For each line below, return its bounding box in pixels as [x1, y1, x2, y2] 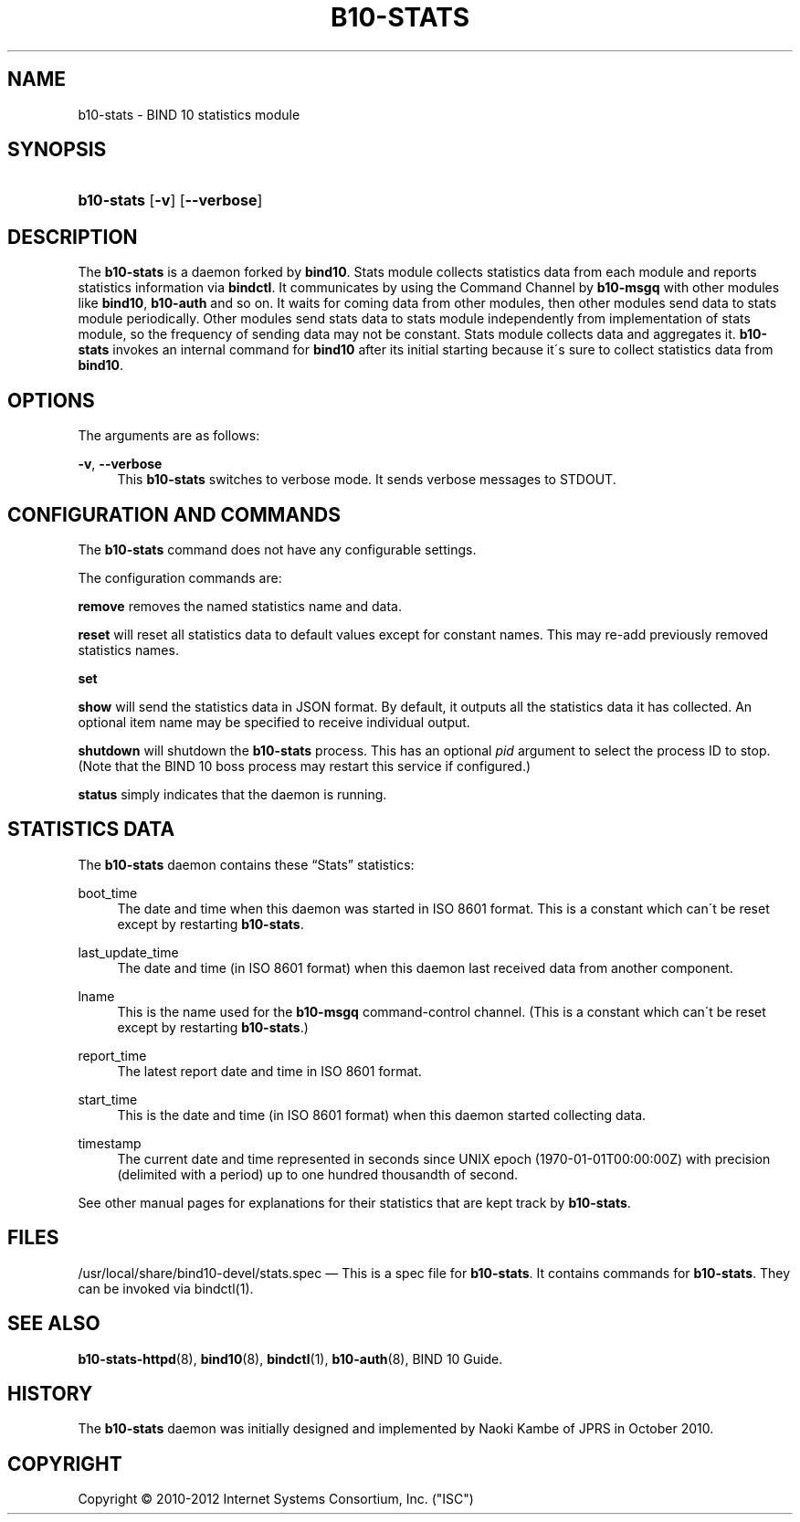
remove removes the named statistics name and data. [78, 597, 402, 614]
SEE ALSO [7, 1312, 100, 1336]
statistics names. [78, 641, 179, 658]
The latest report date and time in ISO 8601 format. [117, 1062, 422, 1079]
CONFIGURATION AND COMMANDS [7, 502, 342, 526]
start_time [78, 1091, 138, 1107]
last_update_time [78, 944, 179, 960]
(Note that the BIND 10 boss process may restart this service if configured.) [78, 757, 532, 774]
